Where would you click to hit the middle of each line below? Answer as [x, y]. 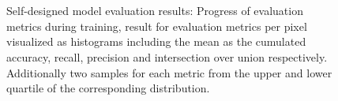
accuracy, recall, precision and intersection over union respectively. [167, 56]
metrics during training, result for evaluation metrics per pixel [157, 26]
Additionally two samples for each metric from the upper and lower [169, 72]
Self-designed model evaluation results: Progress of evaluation [155, 11]
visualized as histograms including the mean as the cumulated [156, 41]
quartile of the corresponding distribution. [108, 88]
